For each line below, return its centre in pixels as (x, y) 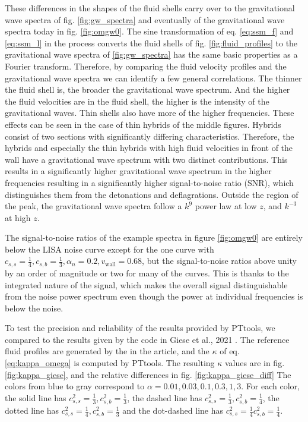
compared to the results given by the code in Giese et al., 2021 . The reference (147, 339)
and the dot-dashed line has (173, 410)
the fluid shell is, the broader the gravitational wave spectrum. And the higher (147, 89)
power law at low (226, 206)
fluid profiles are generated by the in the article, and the (107, 351)
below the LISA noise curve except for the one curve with (109, 249)
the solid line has (36, 397)
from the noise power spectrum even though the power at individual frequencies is (154, 296)
